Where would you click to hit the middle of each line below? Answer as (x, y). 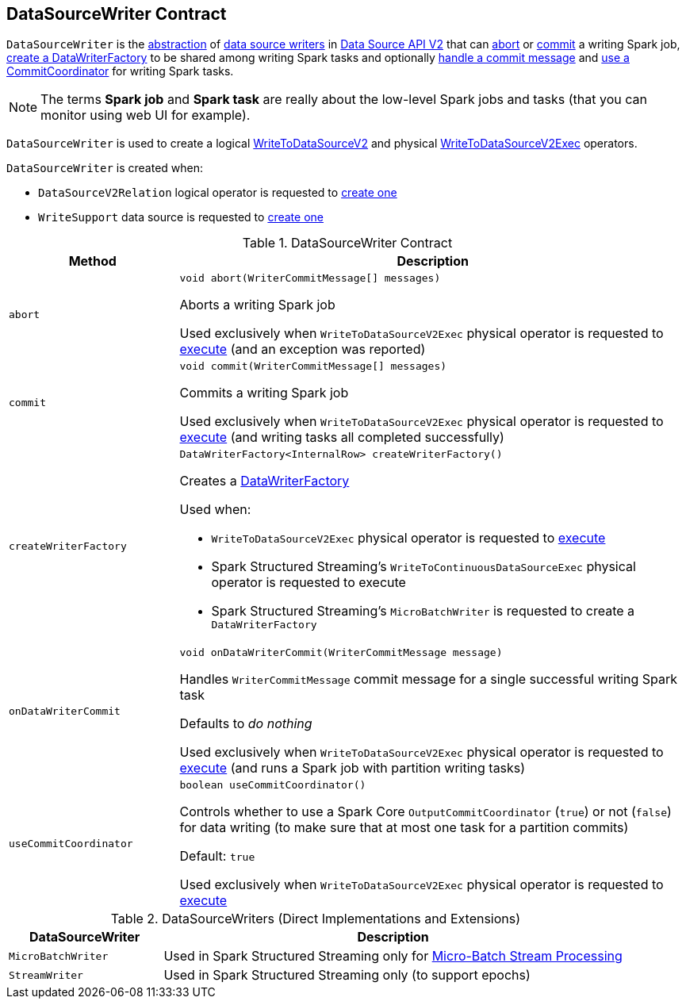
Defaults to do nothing (246, 724)
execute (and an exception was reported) (303, 349)
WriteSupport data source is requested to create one (181, 217)
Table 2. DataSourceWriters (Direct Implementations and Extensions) (316, 919)
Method (92, 261)
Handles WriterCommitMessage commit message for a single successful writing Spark (429, 679)
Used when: (215, 510)
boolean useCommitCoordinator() (273, 785)
